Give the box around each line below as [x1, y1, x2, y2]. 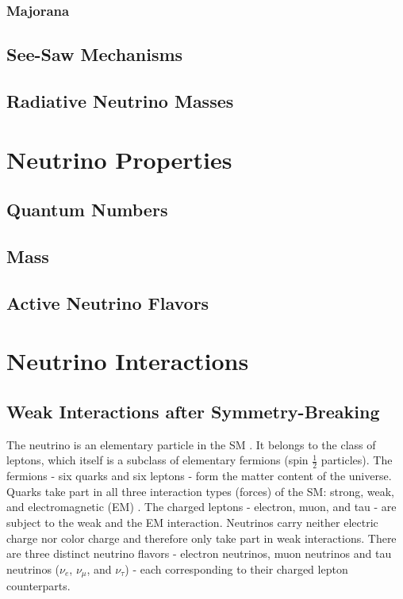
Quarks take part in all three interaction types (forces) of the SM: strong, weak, [6, 483, 394, 499]
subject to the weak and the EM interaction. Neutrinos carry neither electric [6, 513, 378, 530]
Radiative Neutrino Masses [6, 89, 234, 113]
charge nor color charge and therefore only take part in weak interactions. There [6, 529, 397, 546]
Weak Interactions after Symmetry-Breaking [6, 399, 380, 423]
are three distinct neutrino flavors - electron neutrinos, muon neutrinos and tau [6, 545, 392, 562]
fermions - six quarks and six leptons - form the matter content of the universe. [6, 467, 392, 484]
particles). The [320, 452, 393, 468]
